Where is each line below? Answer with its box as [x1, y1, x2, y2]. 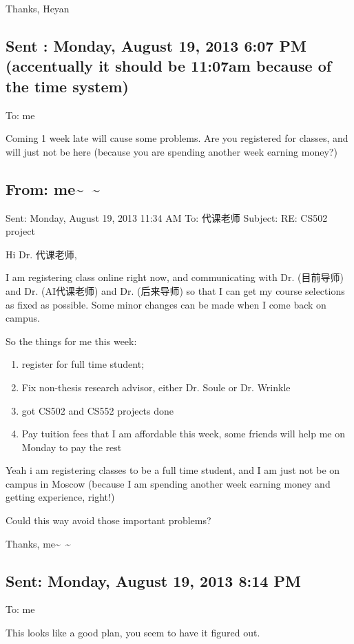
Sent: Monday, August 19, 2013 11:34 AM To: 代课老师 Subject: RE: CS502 [6, 210, 328, 225]
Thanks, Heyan [6, 1, 70, 15]
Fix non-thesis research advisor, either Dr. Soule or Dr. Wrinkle [21, 380, 291, 394]
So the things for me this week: [6, 333, 137, 348]
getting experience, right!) [6, 490, 115, 504]
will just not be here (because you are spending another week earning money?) [6, 144, 337, 158]
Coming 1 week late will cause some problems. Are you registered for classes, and [6, 131, 348, 145]
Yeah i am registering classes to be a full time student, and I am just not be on [6, 463, 340, 477]
